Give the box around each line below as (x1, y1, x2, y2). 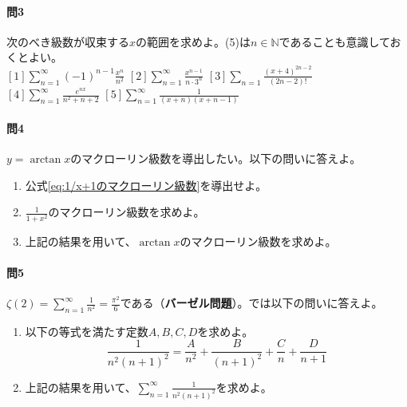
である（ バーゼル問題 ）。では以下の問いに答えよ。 (120, 294, 383, 310)
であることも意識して (279, 33, 390, 49)
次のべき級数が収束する (6, 33, 129, 49)
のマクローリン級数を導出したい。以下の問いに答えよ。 (70, 150, 362, 167)
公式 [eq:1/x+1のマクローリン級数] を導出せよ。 (25, 176, 267, 193)
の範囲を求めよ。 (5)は (136, 33, 251, 49)
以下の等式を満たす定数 (25, 322, 148, 339)
